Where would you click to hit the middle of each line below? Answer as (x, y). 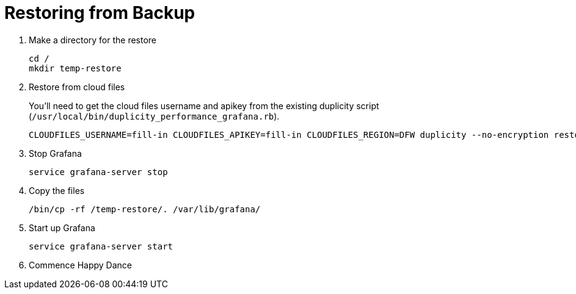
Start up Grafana (62, 228)
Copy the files (57, 190)
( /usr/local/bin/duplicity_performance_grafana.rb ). (154, 116)
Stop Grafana (55, 153)
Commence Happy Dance (81, 265)
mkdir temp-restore (75, 68)
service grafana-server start (101, 246)
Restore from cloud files (77, 87)
